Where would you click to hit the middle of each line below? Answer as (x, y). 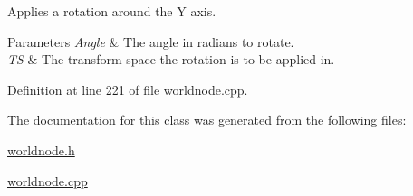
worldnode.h (41, 149)
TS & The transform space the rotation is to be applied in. (171, 59)
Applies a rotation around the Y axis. (112, 11)
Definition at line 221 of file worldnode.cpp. (128, 89)
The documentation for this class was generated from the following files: (207, 120)
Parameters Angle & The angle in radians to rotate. (151, 41)
